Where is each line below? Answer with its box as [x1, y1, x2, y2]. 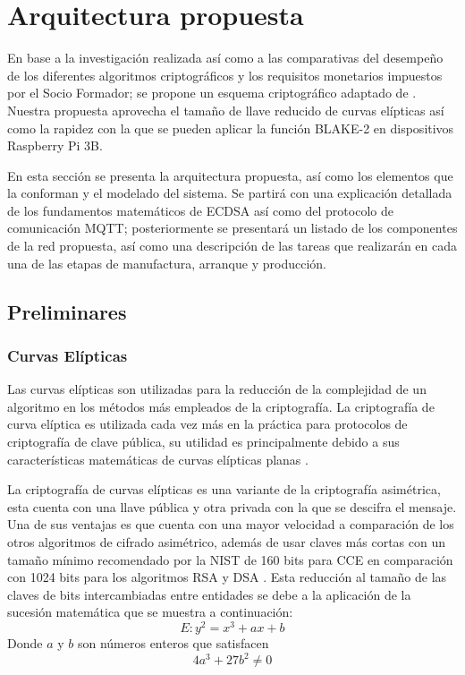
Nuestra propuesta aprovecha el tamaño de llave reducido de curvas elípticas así [7, 100, 444, 119]
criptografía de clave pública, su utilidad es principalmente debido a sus [7, 432, 400, 451]
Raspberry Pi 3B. [7, 136, 103, 155]
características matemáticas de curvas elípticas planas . [7, 449, 309, 468]
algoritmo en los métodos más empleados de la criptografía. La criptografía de [7, 397, 435, 415]
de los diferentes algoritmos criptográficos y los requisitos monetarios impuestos [7, 65, 443, 84]
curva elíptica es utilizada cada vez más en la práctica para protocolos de [7, 414, 408, 433]
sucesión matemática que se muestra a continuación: [7, 602, 293, 621]
